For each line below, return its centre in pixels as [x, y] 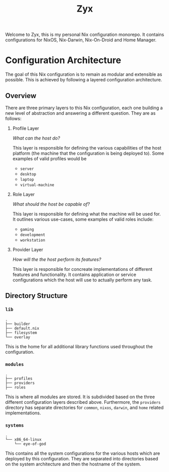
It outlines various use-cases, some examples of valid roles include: [83, 219]
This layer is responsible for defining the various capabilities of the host [87, 148]
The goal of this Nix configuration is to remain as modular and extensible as [84, 74]
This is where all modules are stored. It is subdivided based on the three [80, 397]
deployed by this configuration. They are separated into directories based [82, 459]
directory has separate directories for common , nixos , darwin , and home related [84, 407]
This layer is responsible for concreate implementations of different [82, 269]
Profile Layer [26, 128]
